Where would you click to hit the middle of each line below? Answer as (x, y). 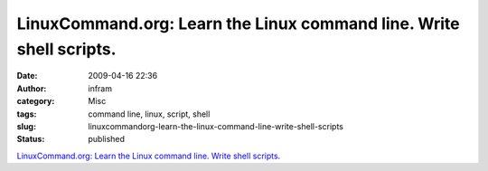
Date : (27, 76)
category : (36, 101)
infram (100, 88)
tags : (27, 114)
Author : (32, 88)
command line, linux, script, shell (149, 114)
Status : (31, 139)
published (107, 139)
